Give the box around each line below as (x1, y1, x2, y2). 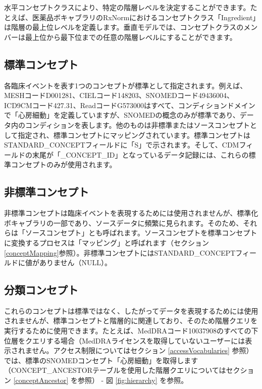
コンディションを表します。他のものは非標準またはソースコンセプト (25, 119, 250, 130)
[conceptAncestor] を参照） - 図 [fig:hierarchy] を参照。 (13, 375, 188, 385)
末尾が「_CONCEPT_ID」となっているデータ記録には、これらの (32, 149, 249, 160)
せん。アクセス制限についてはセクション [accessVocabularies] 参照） (32, 345, 253, 356)
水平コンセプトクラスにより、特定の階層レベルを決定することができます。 (4, 2, 250, 12)
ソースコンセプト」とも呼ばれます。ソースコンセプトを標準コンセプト (25, 227, 257, 238)
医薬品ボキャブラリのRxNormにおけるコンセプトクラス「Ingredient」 (32, 12, 256, 22)
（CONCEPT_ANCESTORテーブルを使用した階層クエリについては (4, 365, 226, 375)
